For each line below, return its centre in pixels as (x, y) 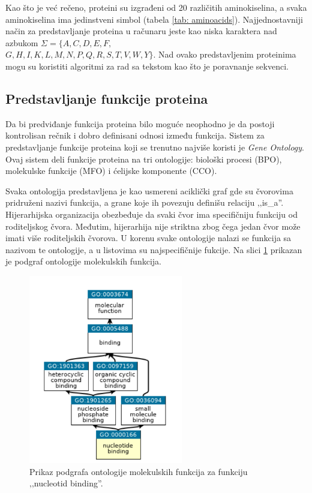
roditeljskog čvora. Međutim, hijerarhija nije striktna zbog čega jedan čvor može (153, 226)
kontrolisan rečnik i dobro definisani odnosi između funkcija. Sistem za (135, 135)
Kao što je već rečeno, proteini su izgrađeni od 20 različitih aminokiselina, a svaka (156, 7)
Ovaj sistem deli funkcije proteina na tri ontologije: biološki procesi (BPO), (144, 159)
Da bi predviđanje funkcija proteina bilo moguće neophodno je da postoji (140, 123)
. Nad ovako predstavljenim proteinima (225, 54)
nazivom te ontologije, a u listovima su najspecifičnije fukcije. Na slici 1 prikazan (154, 249)
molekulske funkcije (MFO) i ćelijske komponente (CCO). (111, 171)
